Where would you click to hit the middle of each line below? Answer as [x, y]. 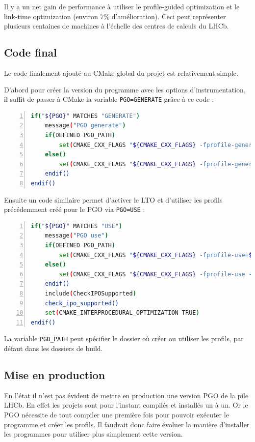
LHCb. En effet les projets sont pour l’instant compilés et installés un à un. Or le [126, 405]
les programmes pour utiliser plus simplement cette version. [93, 434]
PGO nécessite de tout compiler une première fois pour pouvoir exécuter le [116, 414]
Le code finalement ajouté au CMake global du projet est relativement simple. [121, 73]
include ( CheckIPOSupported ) [90, 293]
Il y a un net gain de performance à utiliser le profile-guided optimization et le [122, 6]
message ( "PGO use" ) [76, 236]
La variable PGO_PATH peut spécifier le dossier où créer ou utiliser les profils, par [124, 339]
